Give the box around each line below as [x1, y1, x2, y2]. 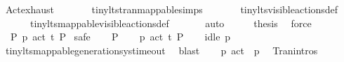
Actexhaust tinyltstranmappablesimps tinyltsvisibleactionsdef [5, 2, 338, 16]
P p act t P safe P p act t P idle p [10, 29, 231, 44]
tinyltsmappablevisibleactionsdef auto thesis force [29, 15, 312, 30]
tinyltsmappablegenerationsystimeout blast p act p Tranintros [5, 42, 318, 57]
